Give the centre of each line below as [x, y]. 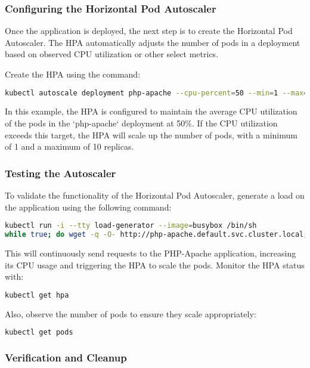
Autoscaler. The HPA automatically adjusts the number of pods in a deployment [153, 42]
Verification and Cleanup [66, 358]
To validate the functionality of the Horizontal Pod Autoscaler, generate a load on [155, 195]
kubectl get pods [39, 333]
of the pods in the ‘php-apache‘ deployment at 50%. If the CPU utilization [141, 123]
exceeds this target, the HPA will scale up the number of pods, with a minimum [151, 134]
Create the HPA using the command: [73, 74]
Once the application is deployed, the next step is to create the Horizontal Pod [149, 31]
